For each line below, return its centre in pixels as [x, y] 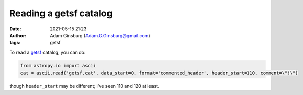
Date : [15, 29]
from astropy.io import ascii [58, 66]
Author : [18, 35]
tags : [15, 43]
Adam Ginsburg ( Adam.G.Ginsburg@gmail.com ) [100, 35]
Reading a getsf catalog [61, 13]
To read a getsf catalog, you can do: [48, 52]
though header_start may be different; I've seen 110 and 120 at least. [84, 86]
